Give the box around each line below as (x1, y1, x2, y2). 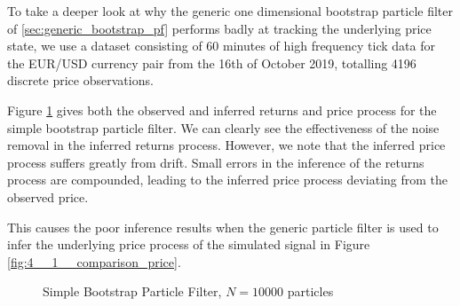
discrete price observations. (7, 71, 154, 90)
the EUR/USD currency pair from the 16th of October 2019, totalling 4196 (7, 53, 416, 72)
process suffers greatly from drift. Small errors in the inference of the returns (7, 153, 424, 171)
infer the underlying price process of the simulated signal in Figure (7, 235, 370, 254)
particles (287, 282, 334, 301)
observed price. (7, 187, 89, 206)
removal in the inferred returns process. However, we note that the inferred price (7, 136, 446, 154)
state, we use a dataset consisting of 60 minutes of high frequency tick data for (7, 36, 435, 55)
